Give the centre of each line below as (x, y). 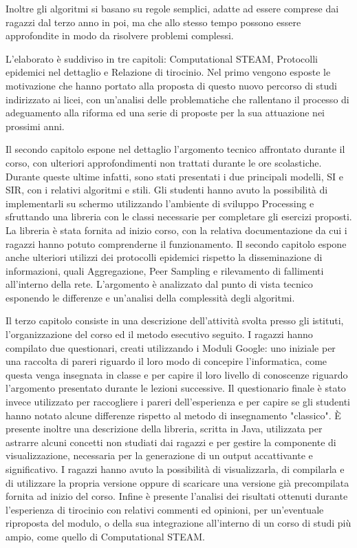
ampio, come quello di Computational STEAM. (105, 536)
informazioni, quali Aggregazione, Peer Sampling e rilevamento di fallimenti (165, 270)
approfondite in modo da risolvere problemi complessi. (120, 35)
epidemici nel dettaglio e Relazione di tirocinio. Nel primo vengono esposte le (168, 72)
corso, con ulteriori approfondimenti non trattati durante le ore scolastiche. (164, 162)
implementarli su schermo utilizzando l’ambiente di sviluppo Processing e (160, 203)
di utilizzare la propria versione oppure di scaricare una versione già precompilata (177, 482)
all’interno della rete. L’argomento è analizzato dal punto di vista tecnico (159, 284)
